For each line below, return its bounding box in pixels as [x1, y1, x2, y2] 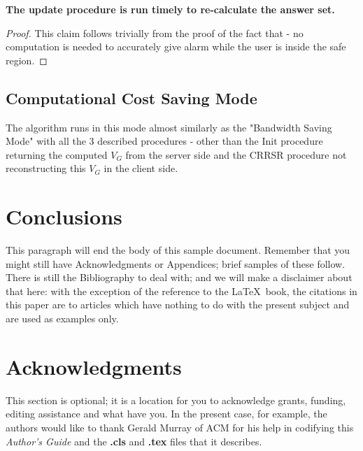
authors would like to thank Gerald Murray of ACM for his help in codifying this [6, 420, 354, 434]
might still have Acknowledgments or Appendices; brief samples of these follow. [6, 256, 346, 271]
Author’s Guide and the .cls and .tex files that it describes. [6, 434, 262, 448]
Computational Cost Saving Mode [6, 87, 257, 108]
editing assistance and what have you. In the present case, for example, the [6, 406, 327, 421]
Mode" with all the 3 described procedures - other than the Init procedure [6, 134, 323, 148]
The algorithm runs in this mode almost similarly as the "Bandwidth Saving [6, 120, 332, 134]
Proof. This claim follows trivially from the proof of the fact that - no [6, 25, 304, 40]
